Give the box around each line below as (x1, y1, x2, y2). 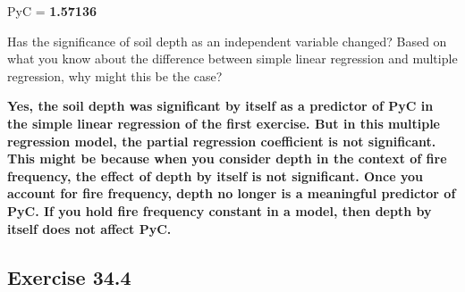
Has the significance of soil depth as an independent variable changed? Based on (7, 31, 447, 50)
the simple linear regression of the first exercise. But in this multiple (7, 113, 440, 132)
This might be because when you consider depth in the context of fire (7, 149, 447, 168)
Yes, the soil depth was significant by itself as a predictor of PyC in (7, 96, 434, 115)
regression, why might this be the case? (7, 66, 223, 85)
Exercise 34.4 (7, 263, 131, 290)
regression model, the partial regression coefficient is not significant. (7, 131, 436, 150)
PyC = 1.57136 (7, 2, 97, 20)
